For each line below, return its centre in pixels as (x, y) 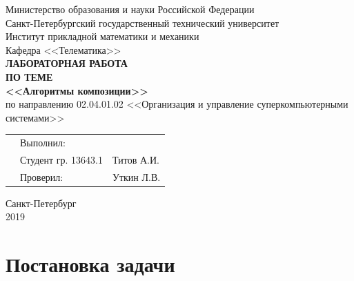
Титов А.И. (136, 159)
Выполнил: (43, 143)
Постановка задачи (90, 264)
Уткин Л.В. (137, 176)
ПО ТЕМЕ (29, 76)
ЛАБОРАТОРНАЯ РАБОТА (67, 63)
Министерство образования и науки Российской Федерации (130, 9)
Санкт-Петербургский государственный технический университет (142, 22)
